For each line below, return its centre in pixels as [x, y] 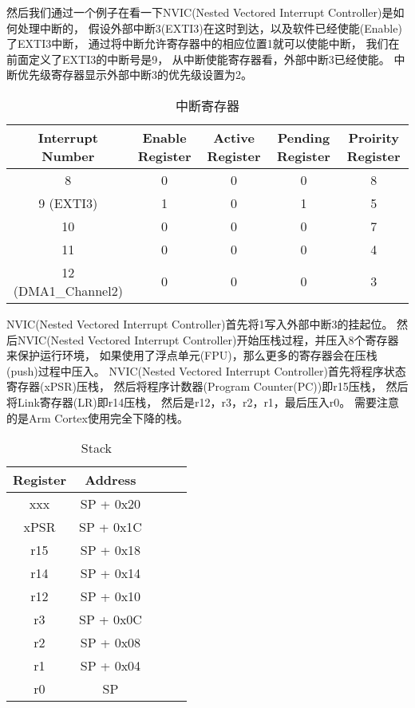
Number [68, 155]
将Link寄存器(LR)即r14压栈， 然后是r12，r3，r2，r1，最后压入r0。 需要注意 [203, 401]
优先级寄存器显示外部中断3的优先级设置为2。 [134, 75]
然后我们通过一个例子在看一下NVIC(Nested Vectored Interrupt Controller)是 [200, 12]
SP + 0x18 [111, 550]
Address [111, 480]
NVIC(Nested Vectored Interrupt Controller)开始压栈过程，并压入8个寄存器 [208, 339]
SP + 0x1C [110, 527]
